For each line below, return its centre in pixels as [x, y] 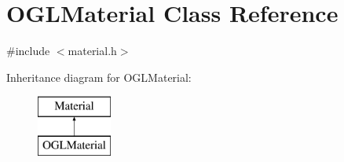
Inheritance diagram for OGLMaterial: [99, 77]
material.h [92, 51]
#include [28, 51]
